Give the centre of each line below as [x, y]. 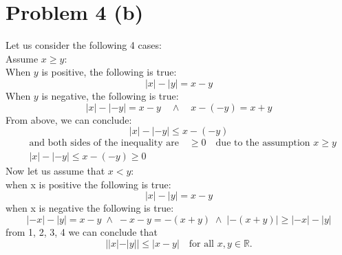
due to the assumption [263, 143]
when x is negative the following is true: [90, 208]
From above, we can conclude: [69, 119]
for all [202, 244]
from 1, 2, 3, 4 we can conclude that [82, 231]
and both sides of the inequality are [104, 143]
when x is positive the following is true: [88, 184]
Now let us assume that [55, 171]
